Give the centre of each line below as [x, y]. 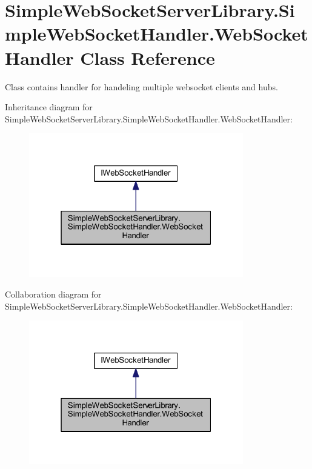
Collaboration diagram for [53, 294]
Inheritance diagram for [49, 107]
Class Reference [148, 57]
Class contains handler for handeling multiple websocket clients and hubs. [141, 86]
